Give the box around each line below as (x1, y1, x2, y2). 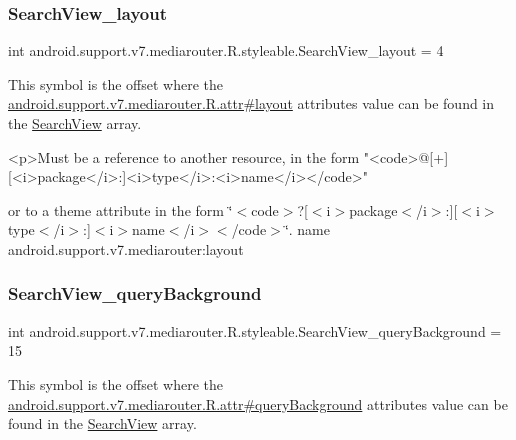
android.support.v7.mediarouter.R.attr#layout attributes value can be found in (8, 93, 495, 114)
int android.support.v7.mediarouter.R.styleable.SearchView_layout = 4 (8, 40, 444, 61)
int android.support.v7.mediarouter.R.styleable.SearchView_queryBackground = (8, 320, 502, 341)
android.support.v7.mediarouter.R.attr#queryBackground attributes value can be (8, 393, 508, 414)
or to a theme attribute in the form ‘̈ (8, 199, 233, 220)
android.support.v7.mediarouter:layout (8, 238, 244, 259)
